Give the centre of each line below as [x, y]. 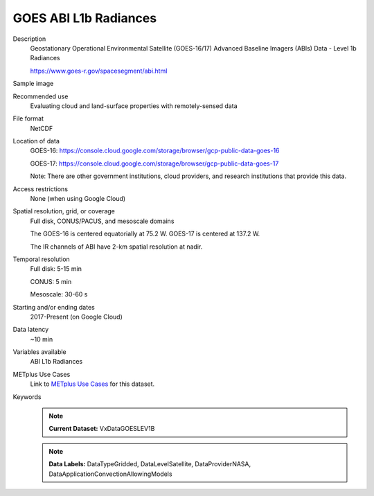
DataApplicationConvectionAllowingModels [110, 474]
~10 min [42, 339]
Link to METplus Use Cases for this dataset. [92, 384]
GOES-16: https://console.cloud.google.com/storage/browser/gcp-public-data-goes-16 [155, 151]
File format [28, 118]
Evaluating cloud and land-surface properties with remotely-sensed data [134, 106]
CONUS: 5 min [51, 281]
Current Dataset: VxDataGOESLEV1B [102, 429]
